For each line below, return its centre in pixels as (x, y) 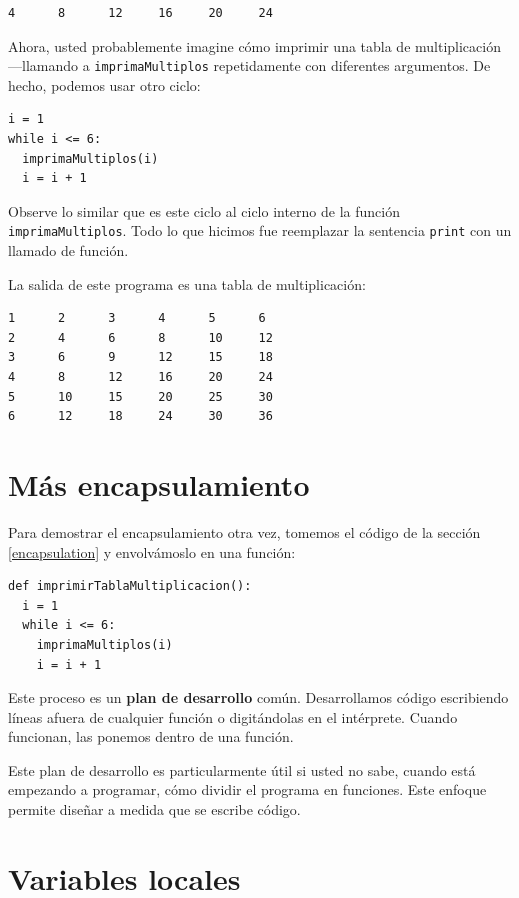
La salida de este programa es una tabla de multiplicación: (187, 283)
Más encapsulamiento (159, 484)
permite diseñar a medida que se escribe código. (154, 809)
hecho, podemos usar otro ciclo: (104, 84)
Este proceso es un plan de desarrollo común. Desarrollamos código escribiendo (258, 697)
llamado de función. (68, 250)
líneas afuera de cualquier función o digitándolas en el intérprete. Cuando (233, 716)
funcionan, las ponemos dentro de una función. (151, 736)
